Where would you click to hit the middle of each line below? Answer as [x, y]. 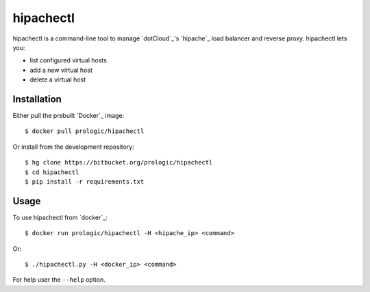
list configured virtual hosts [69, 60]
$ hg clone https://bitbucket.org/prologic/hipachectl [119, 162]
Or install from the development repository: [73, 147]
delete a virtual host [58, 80]
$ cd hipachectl [52, 172]
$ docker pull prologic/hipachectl [85, 131]
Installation [37, 99]
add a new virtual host [61, 70]
